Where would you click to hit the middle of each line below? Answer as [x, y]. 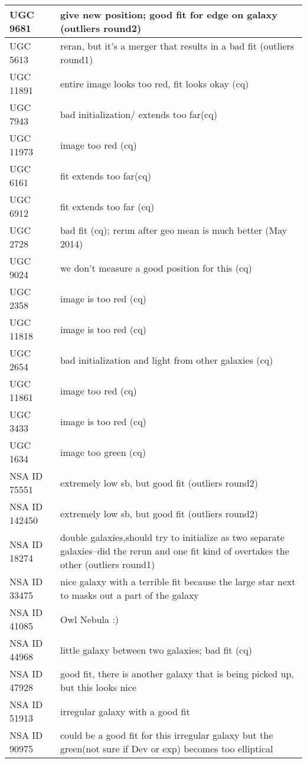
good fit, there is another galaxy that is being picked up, [177, 674]
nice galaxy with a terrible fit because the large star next [178, 581]
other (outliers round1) [107, 564]
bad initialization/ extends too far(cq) [138, 114]
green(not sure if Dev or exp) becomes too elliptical [166, 749]
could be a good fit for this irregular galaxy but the [166, 735]
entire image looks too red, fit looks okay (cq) [154, 83]
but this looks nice [98, 687]
